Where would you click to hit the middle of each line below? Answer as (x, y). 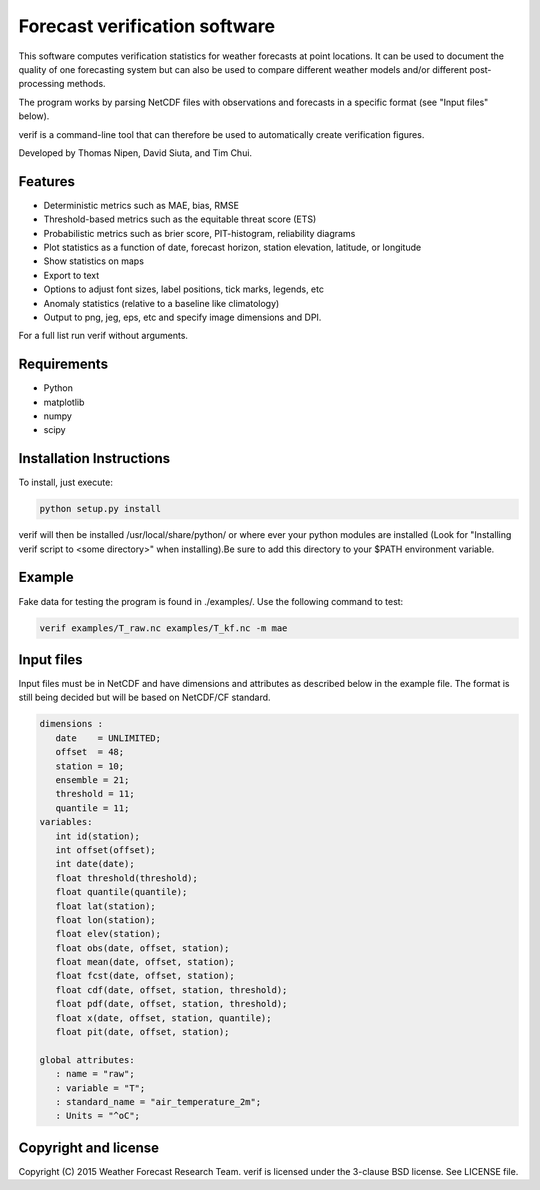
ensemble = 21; (92, 779)
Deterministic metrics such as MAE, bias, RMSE (141, 205)
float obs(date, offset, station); (142, 948)
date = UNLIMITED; (108, 738)
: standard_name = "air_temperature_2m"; (158, 1101)
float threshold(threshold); (127, 878)
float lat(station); (106, 906)
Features (46, 181)
